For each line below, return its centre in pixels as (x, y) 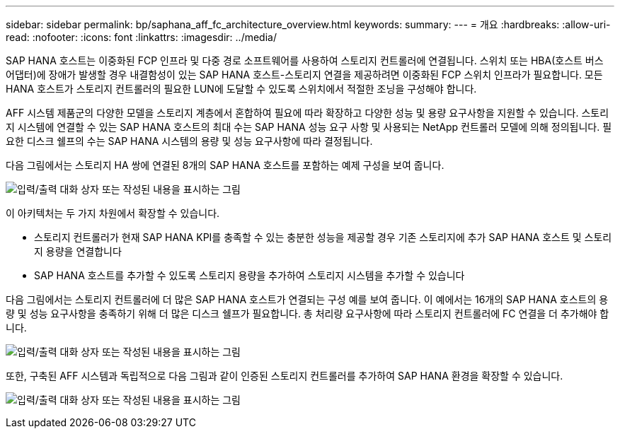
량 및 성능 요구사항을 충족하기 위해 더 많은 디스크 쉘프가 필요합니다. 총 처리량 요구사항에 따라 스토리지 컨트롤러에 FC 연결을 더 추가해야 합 (308, 313)
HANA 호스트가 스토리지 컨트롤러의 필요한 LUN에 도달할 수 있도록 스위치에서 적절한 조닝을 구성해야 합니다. (241, 89)
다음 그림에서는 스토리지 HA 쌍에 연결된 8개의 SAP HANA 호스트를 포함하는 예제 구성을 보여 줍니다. (225, 165)
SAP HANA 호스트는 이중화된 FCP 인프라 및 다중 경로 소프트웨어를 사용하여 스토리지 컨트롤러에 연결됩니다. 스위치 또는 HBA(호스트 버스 (305, 60)
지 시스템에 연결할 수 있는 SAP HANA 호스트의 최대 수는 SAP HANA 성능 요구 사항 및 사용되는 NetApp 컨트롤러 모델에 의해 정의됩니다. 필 (309, 127)
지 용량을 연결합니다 (78, 251)
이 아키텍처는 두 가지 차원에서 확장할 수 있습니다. (113, 213)
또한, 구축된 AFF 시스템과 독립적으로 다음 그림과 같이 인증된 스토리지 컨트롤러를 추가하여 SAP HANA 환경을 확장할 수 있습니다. (285, 376)
